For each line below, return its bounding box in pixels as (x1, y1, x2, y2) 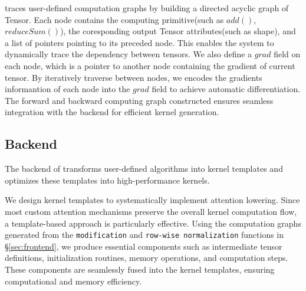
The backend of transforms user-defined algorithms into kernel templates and (5, 162, 283, 175)
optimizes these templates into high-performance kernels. (5, 174, 210, 186)
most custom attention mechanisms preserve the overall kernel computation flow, (5, 205, 297, 217)
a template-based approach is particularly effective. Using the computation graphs (5, 217, 301, 229)
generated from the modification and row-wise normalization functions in (5, 228, 284, 241)
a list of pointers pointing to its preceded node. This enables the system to (5, 36, 274, 48)
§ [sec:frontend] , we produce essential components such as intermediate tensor (5, 240, 282, 252)
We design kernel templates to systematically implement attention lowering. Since (5, 194, 300, 206)
